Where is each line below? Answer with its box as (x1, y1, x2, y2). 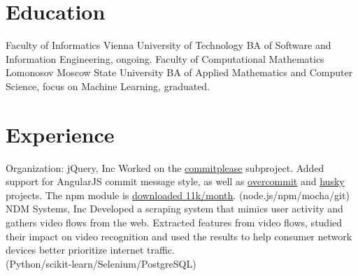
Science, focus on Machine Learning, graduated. (6, 78, 210, 93)
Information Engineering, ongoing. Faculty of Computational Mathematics (6, 51, 324, 66)
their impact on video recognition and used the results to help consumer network (6, 228, 352, 243)
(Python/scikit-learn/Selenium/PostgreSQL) (6, 256, 196, 270)
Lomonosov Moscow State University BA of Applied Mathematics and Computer (6, 65, 353, 80)
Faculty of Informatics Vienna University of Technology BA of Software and (6, 38, 331, 52)
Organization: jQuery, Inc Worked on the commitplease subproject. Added (6, 160, 324, 175)
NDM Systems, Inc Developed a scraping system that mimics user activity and (6, 201, 343, 216)
